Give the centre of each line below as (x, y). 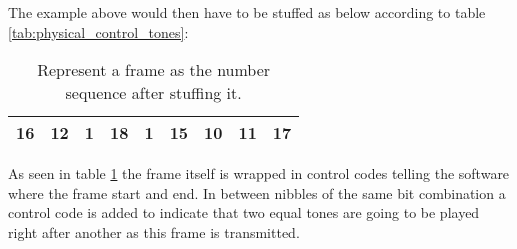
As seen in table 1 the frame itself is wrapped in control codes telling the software (259, 173)
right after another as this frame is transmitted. (154, 231)
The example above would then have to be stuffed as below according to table (247, 12)
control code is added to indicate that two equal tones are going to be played (244, 212)
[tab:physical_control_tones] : (98, 31)
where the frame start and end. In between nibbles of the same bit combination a (257, 192)
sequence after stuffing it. (153, 93)
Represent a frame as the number (154, 70)
